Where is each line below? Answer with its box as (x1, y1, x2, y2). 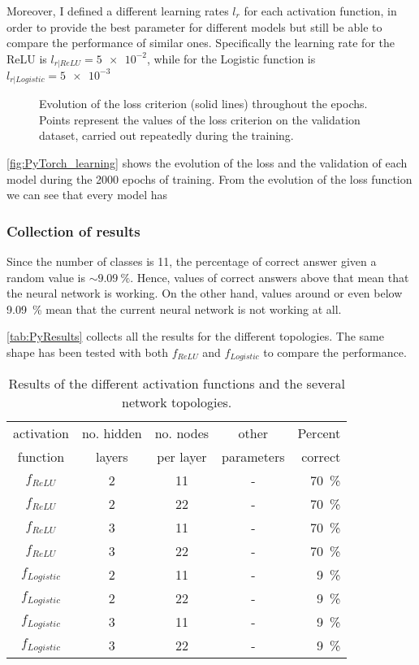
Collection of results (6, 220, 140, 241)
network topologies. (122, 393, 232, 412)
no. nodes (154, 424, 209, 443)
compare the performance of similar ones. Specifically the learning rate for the (6, 34, 395, 51)
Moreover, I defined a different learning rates (6, 2, 229, 19)
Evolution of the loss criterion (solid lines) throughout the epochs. (39, 95, 368, 112)
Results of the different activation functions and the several (8, 374, 345, 393)
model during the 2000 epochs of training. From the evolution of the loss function (6, 170, 413, 187)
